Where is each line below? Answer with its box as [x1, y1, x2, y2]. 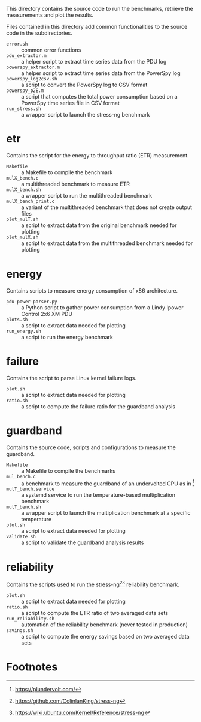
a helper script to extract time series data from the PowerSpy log [21, 70, 181, 77]
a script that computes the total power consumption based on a [21, 93, 178, 100]
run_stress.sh [6, 106, 42, 112]
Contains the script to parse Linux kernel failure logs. [6, 374, 136, 381]
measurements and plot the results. [6, 11, 94, 19]
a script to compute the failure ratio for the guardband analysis [21, 402, 175, 410]
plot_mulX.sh [6, 234, 39, 240]
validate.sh [6, 534, 36, 540]
